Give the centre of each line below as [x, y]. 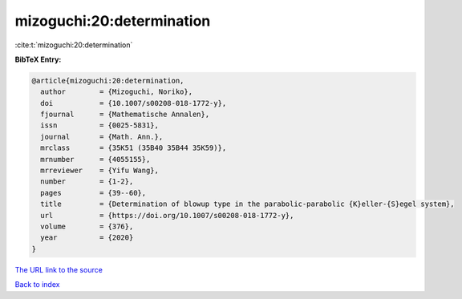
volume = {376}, [87, 226]
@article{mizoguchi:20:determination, [108, 81]
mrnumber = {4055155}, [95, 159]
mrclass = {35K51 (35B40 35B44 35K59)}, [134, 148]
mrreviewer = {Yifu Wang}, [100, 171]
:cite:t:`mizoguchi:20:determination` [74, 45]
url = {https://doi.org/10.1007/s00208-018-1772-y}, [167, 215]
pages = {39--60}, [93, 193]
